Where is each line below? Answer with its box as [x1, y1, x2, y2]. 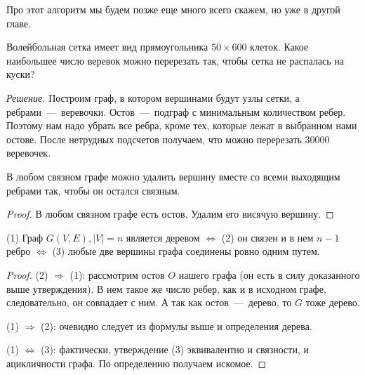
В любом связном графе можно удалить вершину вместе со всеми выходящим [6, 169, 340, 183]
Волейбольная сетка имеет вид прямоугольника [6, 39, 208, 54]
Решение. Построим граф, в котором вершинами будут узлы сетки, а [6, 90, 300, 105]
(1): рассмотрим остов [69, 267, 165, 282]
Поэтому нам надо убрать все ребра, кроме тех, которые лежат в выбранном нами [6, 118, 357, 133]
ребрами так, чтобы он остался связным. [6, 183, 180, 197]
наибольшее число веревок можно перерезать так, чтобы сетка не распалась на [6, 53, 344, 67]
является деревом [126, 230, 200, 244]
